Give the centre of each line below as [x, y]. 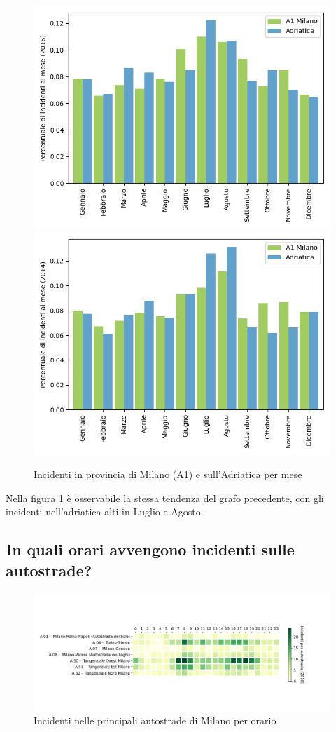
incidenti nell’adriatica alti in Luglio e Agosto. [105, 511]
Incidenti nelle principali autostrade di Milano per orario [155, 720]
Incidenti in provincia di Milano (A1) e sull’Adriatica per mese [168, 474]
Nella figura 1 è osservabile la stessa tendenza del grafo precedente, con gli [165, 497]
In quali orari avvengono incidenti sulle [150, 549]
